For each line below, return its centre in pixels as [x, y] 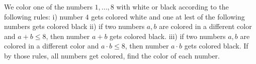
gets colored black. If [216, 46]
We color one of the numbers [48, 6]
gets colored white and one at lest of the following [168, 16]
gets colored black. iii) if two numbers [168, 36]
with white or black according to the [173, 6]
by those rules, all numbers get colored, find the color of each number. [112, 55]
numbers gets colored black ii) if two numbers [74, 26]
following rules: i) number [44, 16]
